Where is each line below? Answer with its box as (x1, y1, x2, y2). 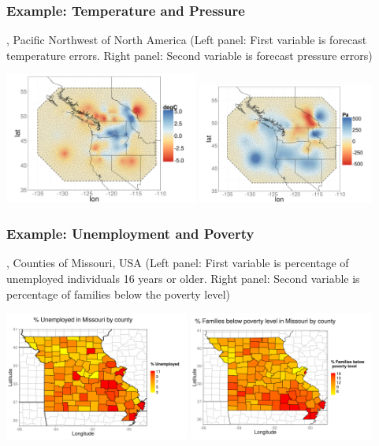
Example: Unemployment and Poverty (6, 224, 255, 243)
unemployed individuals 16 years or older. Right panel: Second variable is (6, 269, 360, 286)
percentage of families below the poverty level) (6, 285, 231, 302)
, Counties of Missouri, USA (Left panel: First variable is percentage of (6, 255, 349, 271)
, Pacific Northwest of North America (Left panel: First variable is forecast (6, 32, 367, 48)
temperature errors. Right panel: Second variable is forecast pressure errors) (6, 46, 373, 63)
